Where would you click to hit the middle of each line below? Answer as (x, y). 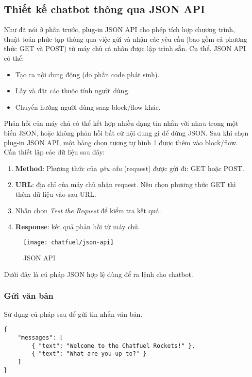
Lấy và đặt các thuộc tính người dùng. (73, 91)
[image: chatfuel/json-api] (69, 242)
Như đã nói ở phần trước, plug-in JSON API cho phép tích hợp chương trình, (119, 29)
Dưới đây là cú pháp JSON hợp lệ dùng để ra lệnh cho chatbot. (99, 274)
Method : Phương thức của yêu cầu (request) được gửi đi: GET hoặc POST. (130, 168)
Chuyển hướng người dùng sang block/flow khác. (88, 107)
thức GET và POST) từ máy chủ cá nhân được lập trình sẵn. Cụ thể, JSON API (125, 48)
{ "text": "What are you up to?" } (89, 354)
